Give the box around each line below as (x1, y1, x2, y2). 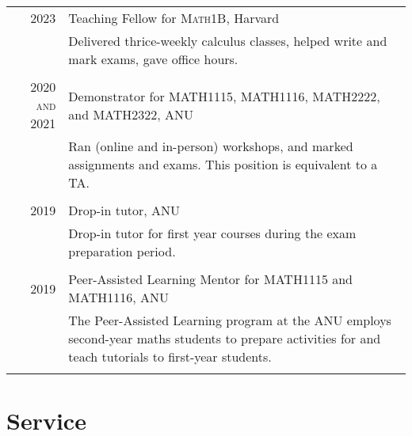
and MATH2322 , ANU (68, 104, 194, 123)
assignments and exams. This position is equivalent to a (68, 155, 378, 173)
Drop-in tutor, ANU (68, 201, 181, 219)
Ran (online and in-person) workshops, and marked (68, 137, 353, 155)
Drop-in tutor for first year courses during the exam (68, 224, 357, 242)
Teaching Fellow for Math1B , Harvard (68, 9, 280, 27)
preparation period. (68, 242, 176, 260)
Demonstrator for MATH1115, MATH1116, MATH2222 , (68, 86, 380, 105)
